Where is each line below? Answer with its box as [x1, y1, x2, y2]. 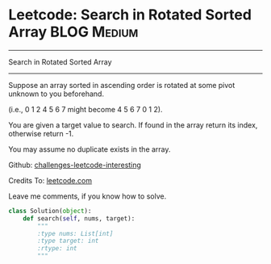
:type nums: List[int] [37, 229, 114, 237]
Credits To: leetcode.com [8, 175, 93, 185]
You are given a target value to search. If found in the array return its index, [8, 119, 258, 130]
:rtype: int [37, 245, 78, 253]
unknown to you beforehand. [8, 89, 105, 98]
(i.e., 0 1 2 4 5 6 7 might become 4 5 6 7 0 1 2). [8, 104, 163, 114]
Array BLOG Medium [8, 23, 139, 41]
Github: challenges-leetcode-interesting [8, 160, 141, 170]
